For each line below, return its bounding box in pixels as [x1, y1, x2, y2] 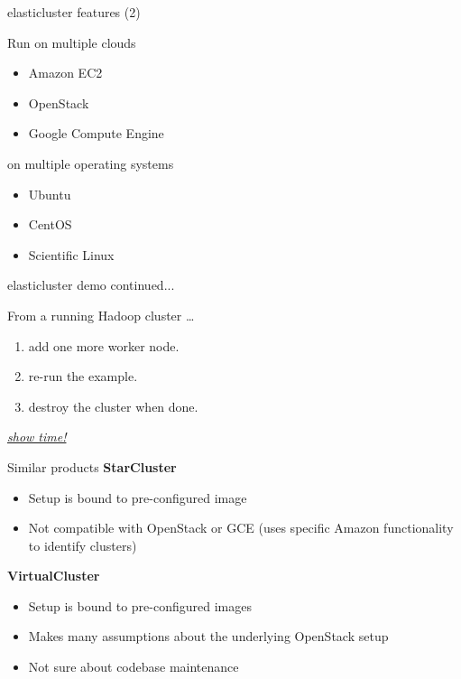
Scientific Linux [28, 245, 115, 264]
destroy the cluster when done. [28, 396, 198, 415]
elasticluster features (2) [7, 3, 141, 21]
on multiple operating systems [7, 153, 174, 172]
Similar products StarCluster [7, 457, 177, 476]
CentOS [28, 215, 72, 234]
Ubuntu [28, 184, 71, 203]
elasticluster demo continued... [7, 275, 175, 294]
